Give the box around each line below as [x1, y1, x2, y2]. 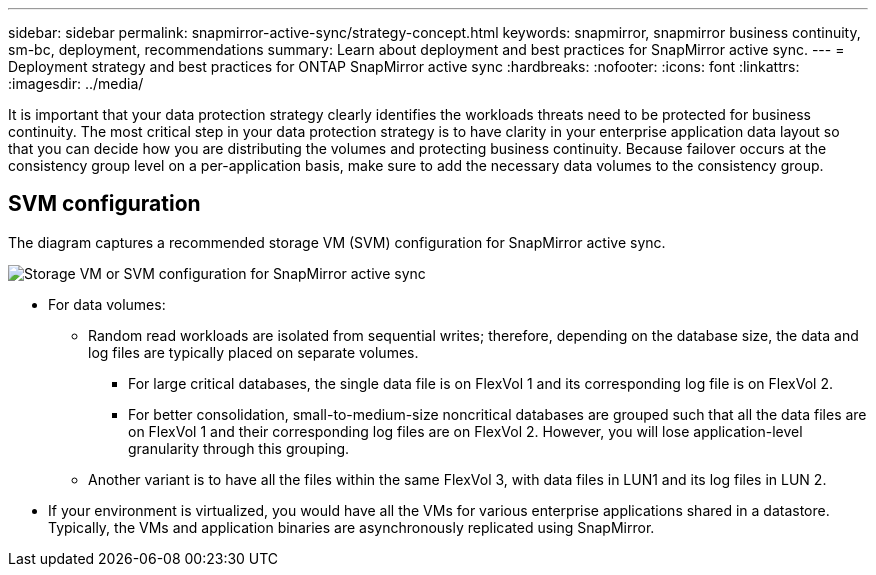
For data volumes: [48, 295, 166, 313]
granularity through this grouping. [128, 439, 350, 457]
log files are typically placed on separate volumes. [88, 343, 419, 361]
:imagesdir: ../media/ [8, 75, 144, 92]
